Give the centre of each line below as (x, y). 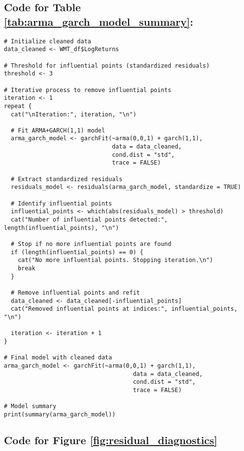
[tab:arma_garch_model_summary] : (99, 21)
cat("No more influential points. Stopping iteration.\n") (115, 260)
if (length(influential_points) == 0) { (77, 252)
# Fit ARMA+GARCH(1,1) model (58, 130)
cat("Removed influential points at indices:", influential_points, (124, 309)
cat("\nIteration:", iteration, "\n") (74, 114)
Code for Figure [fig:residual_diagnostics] (111, 440)
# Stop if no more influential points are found (91, 244)
